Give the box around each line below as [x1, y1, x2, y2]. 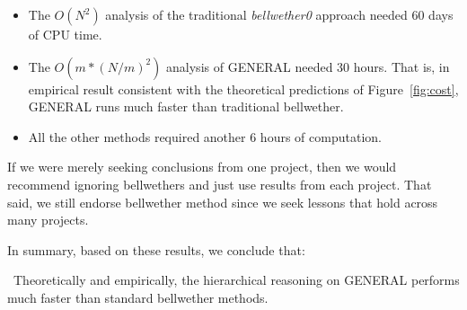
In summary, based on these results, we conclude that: [7, 240, 305, 259]
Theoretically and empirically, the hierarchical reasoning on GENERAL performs [13, 270, 460, 289]
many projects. [7, 210, 89, 229]
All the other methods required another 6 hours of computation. [28, 127, 382, 146]
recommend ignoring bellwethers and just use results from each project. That [7, 174, 432, 193]
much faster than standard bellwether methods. [7, 288, 269, 306]
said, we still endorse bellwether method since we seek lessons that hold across [7, 192, 438, 211]
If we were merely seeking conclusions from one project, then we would [7, 157, 397, 176]
